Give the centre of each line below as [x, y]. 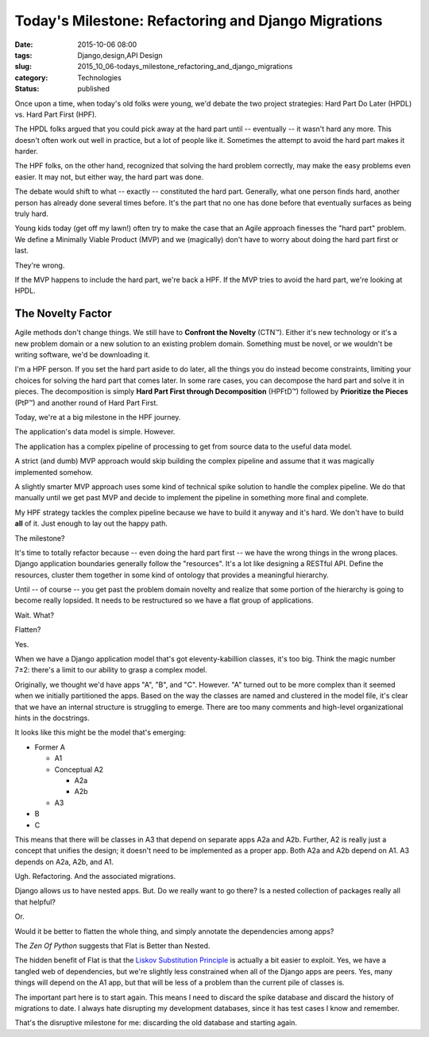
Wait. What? [35, 615]
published [94, 89]
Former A [50, 747]
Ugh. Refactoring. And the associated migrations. [95, 877]
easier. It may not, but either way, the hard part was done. [109, 177]
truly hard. [32, 214]
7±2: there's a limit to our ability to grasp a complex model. [111, 670]
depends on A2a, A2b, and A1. [64, 862]
